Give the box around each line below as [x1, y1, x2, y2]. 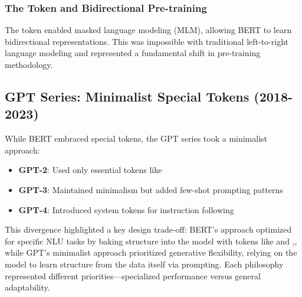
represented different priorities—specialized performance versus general [5, 269, 261, 282]
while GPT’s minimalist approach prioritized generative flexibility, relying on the [5, 246, 297, 259]
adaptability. [5, 281, 50, 293]
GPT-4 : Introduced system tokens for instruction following [18, 203, 234, 216]
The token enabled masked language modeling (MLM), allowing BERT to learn [5, 24, 292, 36]
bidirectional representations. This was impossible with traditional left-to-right [5, 35, 288, 47]
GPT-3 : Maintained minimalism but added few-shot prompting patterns [18, 183, 283, 195]
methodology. [5, 58, 53, 70]
